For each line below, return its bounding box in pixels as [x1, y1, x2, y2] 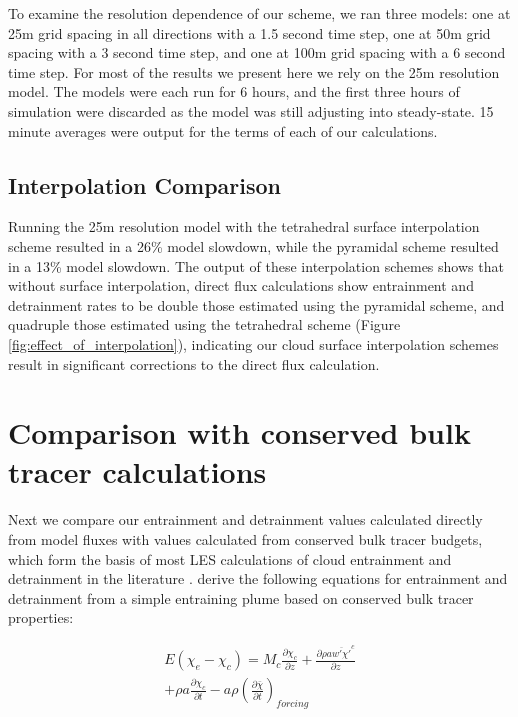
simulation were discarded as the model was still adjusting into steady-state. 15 [8, 100, 494, 121]
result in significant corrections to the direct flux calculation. [8, 353, 380, 374]
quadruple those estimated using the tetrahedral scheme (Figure [8, 314, 401, 335]
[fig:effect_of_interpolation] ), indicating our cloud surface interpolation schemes [8, 333, 499, 354]
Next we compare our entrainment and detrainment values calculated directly [8, 509, 483, 530]
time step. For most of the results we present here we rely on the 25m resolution [8, 61, 500, 82]
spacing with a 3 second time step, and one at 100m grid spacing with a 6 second [8, 42, 506, 63]
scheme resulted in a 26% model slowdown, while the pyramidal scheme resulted [8, 235, 499, 256]
